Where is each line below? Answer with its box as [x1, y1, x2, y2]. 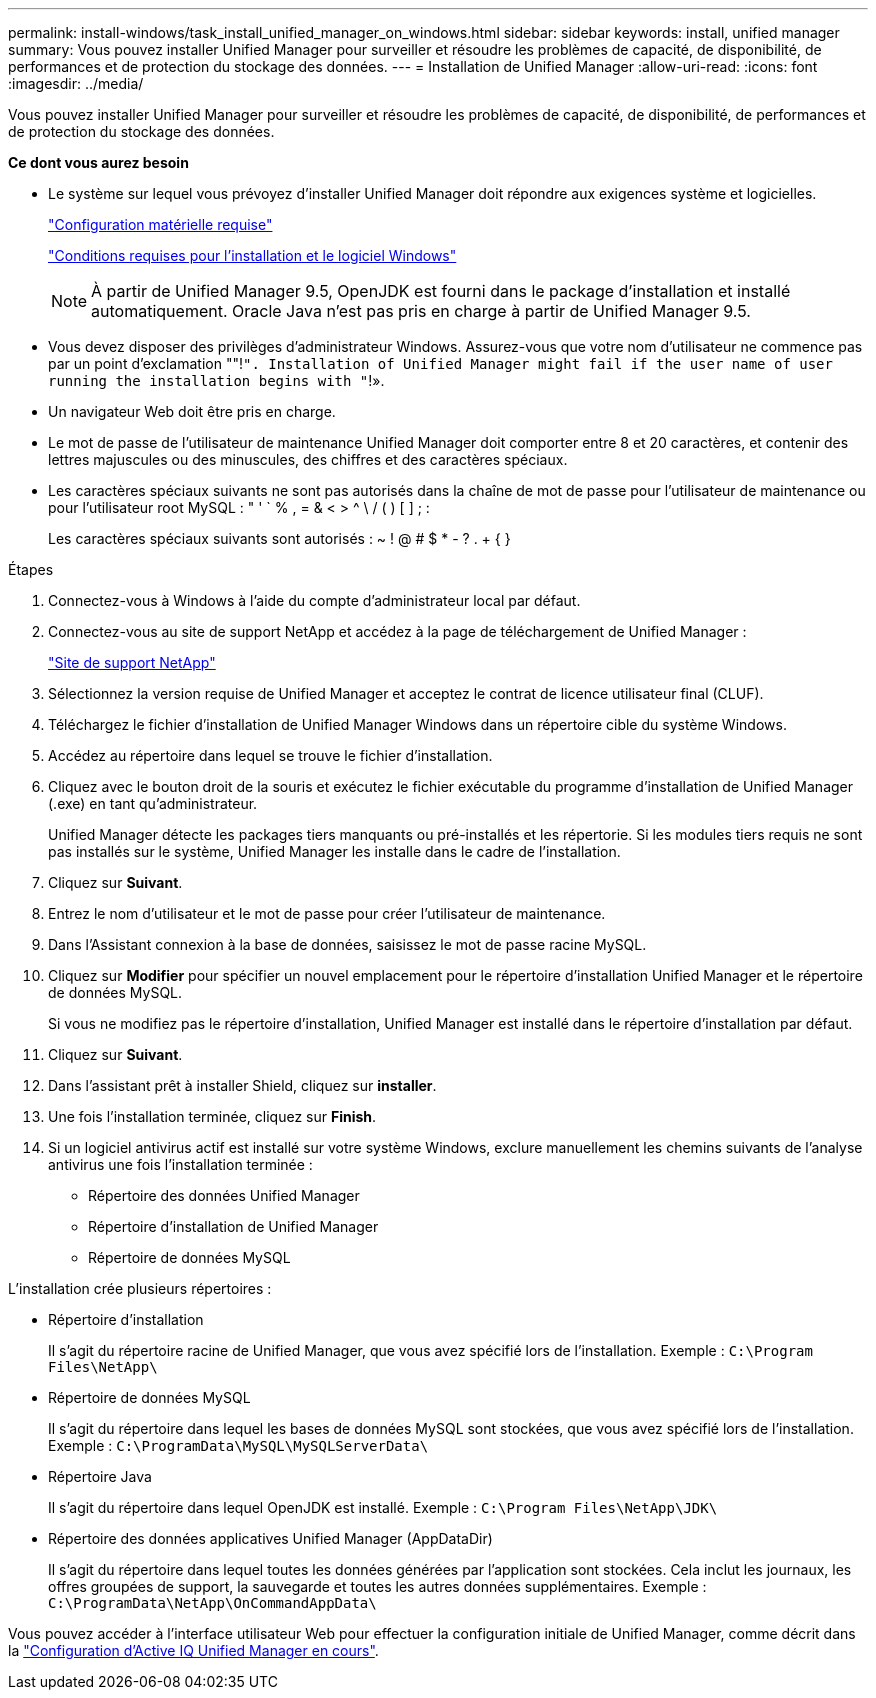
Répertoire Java [48, 1468, 152, 1485]
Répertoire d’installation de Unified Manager [88, 1218, 379, 1235]
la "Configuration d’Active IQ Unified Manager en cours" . [8, 1642, 379, 1659]
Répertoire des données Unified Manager [88, 1187, 360, 1204]
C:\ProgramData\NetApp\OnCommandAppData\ [48, 1595, 377, 1611]
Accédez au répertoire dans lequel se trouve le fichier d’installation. [48, 747, 493, 764]
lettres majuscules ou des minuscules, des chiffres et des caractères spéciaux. [48, 451, 568, 468]
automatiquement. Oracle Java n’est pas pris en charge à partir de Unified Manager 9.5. [91, 301, 751, 321]
